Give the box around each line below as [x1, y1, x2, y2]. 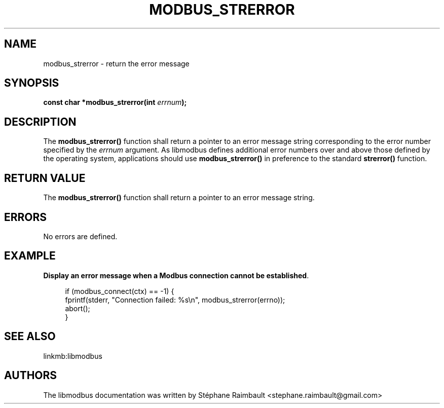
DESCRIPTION [4, 115, 77, 128]
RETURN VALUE [4, 171, 86, 184]
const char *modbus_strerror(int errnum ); [43, 98, 187, 107]
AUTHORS [4, 369, 57, 382]
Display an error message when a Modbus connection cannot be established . [43, 271, 309, 280]
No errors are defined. [43, 232, 118, 241]
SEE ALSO [4, 330, 56, 343]
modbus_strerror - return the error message [43, 59, 190, 68]
